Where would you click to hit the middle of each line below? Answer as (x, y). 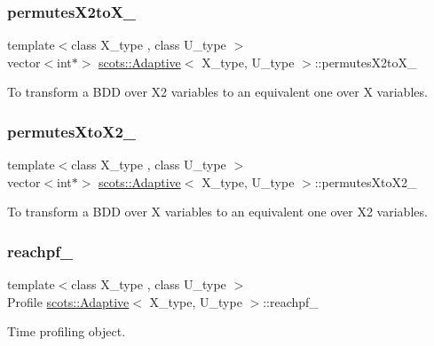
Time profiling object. (67, 331)
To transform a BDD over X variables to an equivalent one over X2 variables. (217, 212)
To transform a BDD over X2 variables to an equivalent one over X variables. (217, 92)
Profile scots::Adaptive (68, 301)
